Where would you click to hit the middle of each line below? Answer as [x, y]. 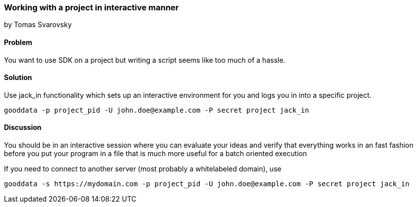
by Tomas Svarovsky [38, 25]
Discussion [23, 127]
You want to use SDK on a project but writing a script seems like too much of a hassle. [145, 60]
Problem [18, 42]
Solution [18, 78]
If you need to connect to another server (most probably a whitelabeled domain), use [143, 169]
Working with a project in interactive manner [91, 7]
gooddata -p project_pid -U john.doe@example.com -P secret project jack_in [157, 110]
